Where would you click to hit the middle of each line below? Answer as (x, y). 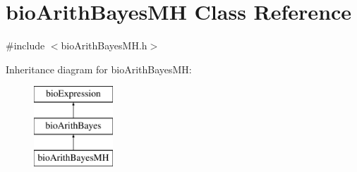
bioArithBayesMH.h (104, 45)
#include (25, 45)
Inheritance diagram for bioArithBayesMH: (99, 69)
